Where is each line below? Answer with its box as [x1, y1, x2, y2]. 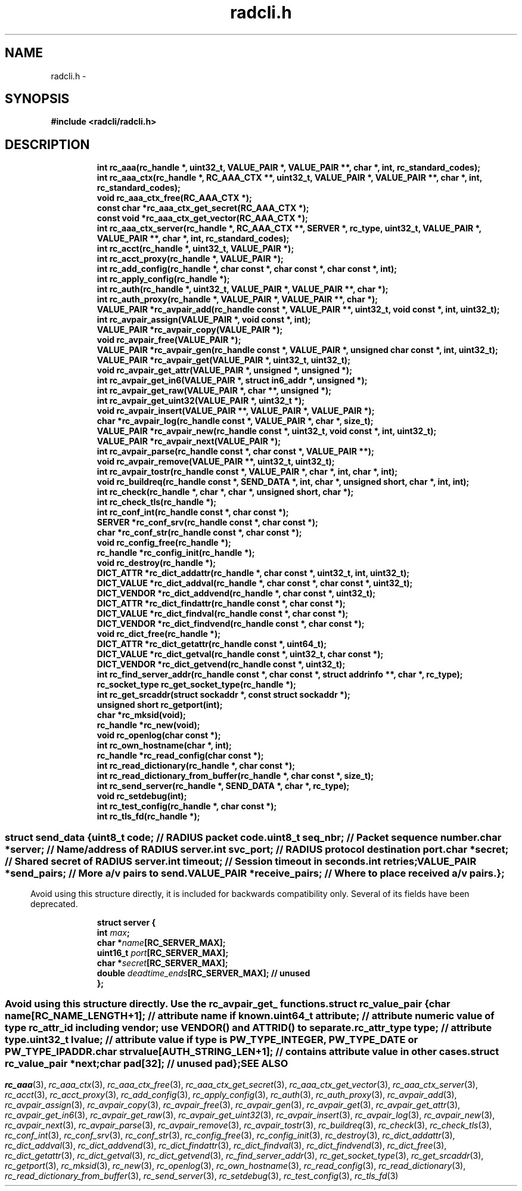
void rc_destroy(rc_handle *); [97, 558, 216, 568]
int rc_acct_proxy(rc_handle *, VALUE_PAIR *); [97, 253, 284, 264]
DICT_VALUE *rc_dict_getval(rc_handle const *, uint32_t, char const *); [97, 649, 384, 660]
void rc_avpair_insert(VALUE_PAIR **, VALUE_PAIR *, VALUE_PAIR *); [97, 406, 375, 416]
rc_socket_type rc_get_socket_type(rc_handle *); [97, 679, 296, 690]
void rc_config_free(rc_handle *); [97, 537, 231, 548]
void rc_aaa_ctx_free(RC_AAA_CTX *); [97, 193, 252, 203]
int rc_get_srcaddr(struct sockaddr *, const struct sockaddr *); [97, 689, 350, 700]
